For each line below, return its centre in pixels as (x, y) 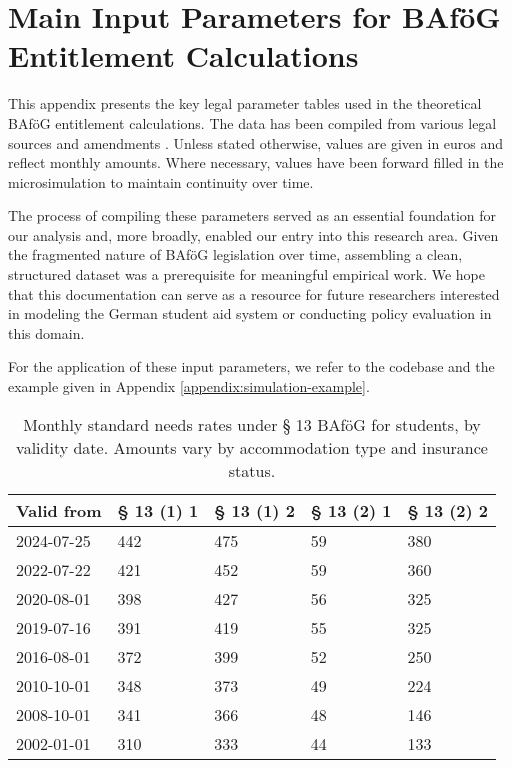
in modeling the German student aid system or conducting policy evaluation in (250, 313)
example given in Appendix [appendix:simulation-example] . (189, 386)
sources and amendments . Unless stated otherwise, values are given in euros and (256, 142)
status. (252, 470)
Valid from (59, 510)
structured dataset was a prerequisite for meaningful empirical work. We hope (246, 274)
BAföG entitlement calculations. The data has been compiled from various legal (252, 122)
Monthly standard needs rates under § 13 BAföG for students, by (252, 424)
